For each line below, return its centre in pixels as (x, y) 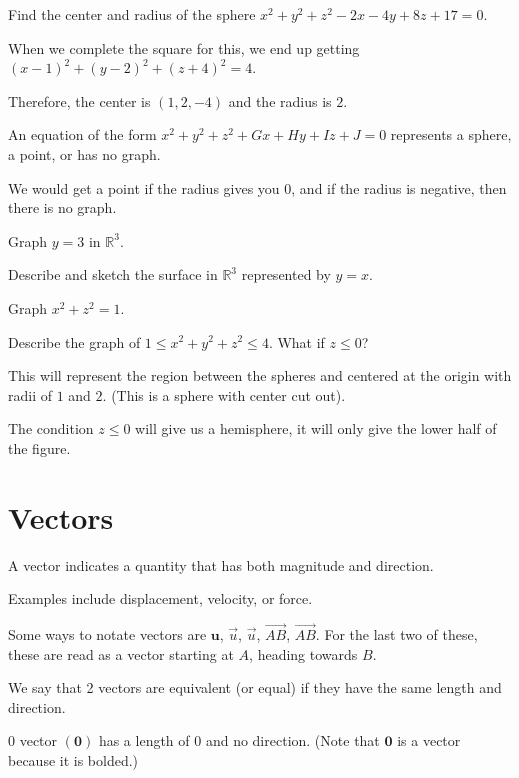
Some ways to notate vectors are (107, 634)
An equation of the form (82, 134)
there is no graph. (62, 207)
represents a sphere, (451, 134)
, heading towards (303, 653)
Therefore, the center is (79, 100)
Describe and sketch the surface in (113, 274)
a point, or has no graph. (84, 153)
